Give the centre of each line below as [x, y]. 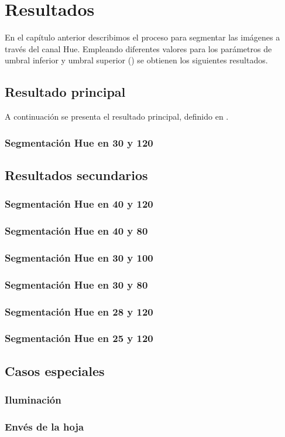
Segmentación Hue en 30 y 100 [79, 257]
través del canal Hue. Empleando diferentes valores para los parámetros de [138, 48]
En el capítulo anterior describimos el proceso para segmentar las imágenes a [142, 37]
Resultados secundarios [76, 175]
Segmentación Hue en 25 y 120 [79, 338]
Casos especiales [55, 370]
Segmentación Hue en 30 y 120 [79, 142]
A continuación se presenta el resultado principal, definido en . [117, 116]
